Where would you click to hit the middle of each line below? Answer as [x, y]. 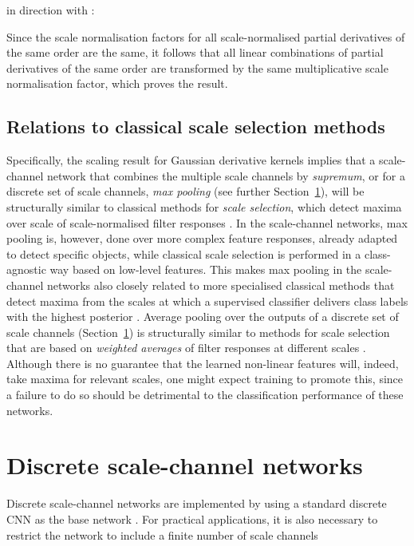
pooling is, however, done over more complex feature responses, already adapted [202, 238]
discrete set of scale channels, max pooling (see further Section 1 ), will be [185, 191]
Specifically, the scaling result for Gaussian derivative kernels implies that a [191, 160]
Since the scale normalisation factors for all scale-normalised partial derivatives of [206, 36]
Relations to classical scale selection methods [196, 127]
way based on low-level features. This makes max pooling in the [206, 269]
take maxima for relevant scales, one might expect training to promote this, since [205, 379]
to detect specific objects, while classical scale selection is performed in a [184, 253]
